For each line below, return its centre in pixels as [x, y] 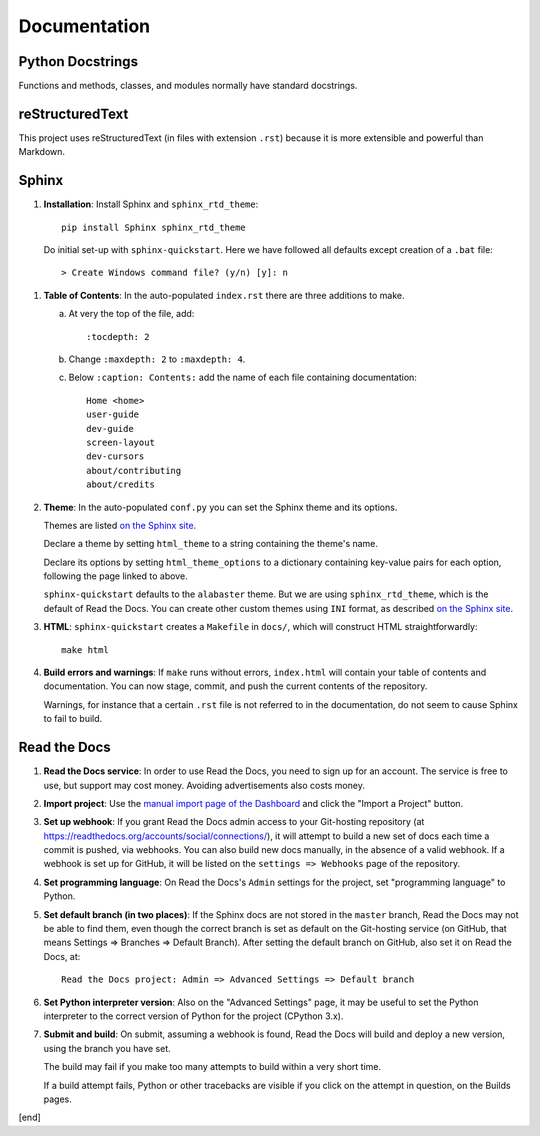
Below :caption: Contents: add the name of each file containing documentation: [242, 377]
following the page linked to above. [116, 576]
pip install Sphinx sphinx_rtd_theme [154, 227]
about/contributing [134, 470]
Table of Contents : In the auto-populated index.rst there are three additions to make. [224, 295]
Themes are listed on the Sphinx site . [120, 525]
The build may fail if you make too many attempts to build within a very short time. [212, 1067]
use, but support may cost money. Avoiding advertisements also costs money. [204, 785]
